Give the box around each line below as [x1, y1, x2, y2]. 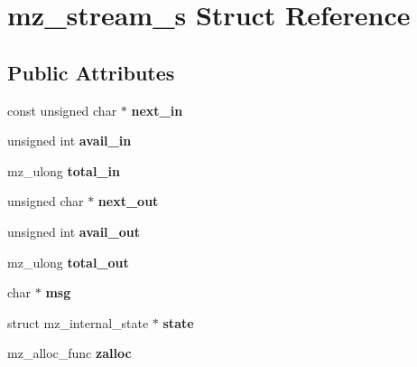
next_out [97, 192, 159, 211]
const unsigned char [7, 100, 117, 119]
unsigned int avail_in [7, 131, 132, 150]
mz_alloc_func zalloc [7, 343, 132, 362]
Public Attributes [7, 58, 175, 86]
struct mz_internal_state [7, 313, 149, 332]
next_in [131, 100, 183, 119]
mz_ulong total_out [7, 252, 129, 271]
